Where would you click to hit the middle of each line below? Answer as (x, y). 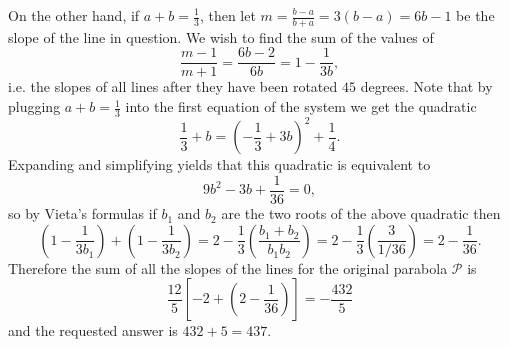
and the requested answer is (93, 330)
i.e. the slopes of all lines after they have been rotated (173, 86)
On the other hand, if (74, 15)
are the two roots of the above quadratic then (361, 213)
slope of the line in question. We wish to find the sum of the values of (221, 36)
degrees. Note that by (426, 86)
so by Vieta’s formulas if (82, 213)
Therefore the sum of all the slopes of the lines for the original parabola (228, 267)
